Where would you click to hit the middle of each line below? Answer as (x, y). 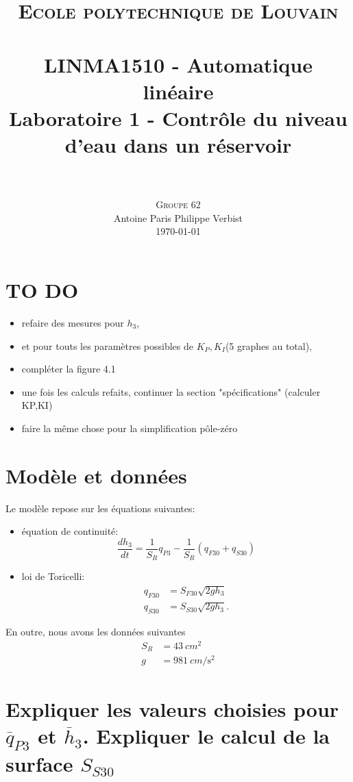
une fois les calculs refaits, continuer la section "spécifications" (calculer (171, 391)
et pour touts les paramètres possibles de (108, 345)
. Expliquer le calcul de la (206, 735)
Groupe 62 (178, 204)
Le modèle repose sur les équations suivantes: (100, 508)
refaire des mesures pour (73, 322)
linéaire (178, 91)
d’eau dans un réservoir (178, 145)
